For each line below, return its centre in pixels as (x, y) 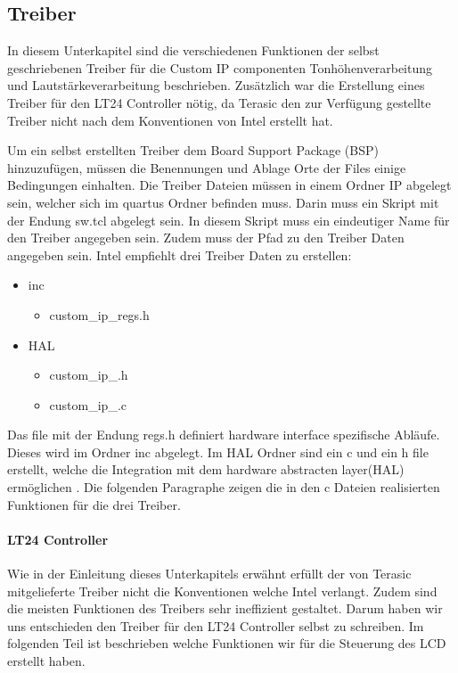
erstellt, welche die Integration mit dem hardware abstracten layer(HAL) (206, 469)
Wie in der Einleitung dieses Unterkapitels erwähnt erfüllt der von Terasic (209, 574)
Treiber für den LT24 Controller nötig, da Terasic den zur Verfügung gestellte (219, 102)
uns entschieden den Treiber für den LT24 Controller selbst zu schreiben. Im (216, 625)
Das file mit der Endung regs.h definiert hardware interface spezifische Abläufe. (224, 435)
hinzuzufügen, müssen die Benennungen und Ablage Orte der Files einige (207, 167)
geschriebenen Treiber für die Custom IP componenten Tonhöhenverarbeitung (220, 67)
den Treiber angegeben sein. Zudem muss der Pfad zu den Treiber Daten (206, 238)
